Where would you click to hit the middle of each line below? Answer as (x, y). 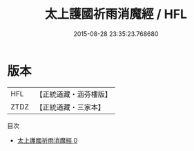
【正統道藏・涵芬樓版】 (74, 94)
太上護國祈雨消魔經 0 (47, 140)
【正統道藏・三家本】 (70, 107)
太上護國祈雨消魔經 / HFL (116, 14)
